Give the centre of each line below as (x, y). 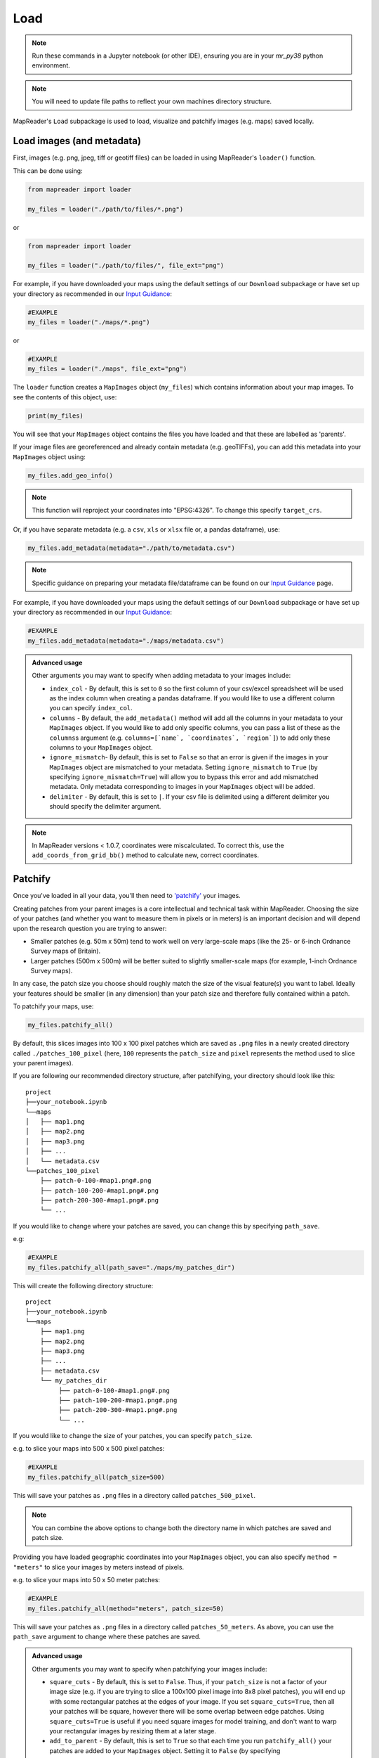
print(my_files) (56, 416)
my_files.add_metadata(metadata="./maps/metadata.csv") (126, 641)
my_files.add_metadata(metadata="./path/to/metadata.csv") (131, 548)
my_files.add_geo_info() (71, 475)
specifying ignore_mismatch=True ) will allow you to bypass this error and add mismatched (184, 777)
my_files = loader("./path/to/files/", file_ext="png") (126, 266)
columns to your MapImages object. (101, 747)
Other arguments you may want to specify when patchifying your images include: (149, 1669)
